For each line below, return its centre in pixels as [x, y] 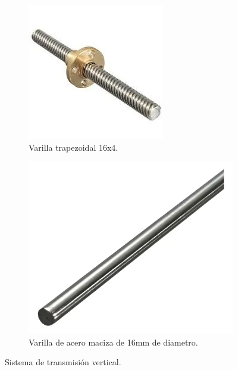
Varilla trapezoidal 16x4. [73, 147]
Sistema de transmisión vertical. [63, 362]
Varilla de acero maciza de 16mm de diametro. [113, 342]
